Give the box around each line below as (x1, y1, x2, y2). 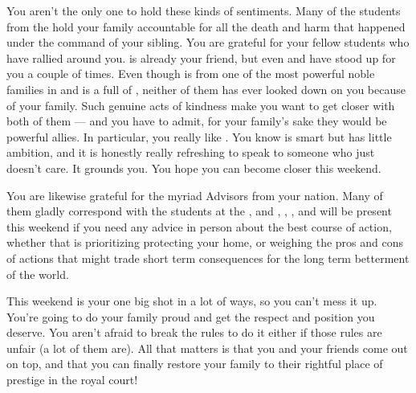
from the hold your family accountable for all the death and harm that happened (6, 18, 406, 35)
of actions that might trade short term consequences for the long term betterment (6, 249, 410, 266)
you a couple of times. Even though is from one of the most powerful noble (6, 65, 375, 82)
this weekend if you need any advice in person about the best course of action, (6, 218, 392, 235)
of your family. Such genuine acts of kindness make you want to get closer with (6, 96, 395, 113)
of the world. (6, 265, 69, 282)
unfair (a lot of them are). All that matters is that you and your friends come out (6, 339, 408, 356)
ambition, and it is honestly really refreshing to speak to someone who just (6, 144, 375, 161)
